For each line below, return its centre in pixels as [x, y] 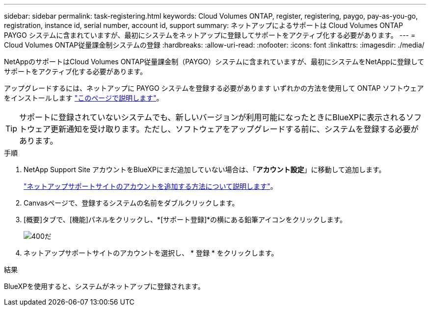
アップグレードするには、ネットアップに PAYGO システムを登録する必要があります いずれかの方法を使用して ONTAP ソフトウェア [214, 88]
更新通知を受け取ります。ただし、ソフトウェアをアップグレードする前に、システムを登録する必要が [235, 129]
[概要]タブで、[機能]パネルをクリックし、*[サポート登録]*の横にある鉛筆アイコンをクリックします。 [185, 220]
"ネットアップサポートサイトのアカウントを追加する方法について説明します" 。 [150, 186]
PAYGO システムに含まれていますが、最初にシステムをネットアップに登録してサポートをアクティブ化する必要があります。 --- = [210, 35]
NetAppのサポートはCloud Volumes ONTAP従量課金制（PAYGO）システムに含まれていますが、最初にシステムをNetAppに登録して [214, 62]
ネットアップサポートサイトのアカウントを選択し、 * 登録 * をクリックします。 [151, 253]
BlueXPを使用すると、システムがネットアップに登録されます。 [104, 286]
